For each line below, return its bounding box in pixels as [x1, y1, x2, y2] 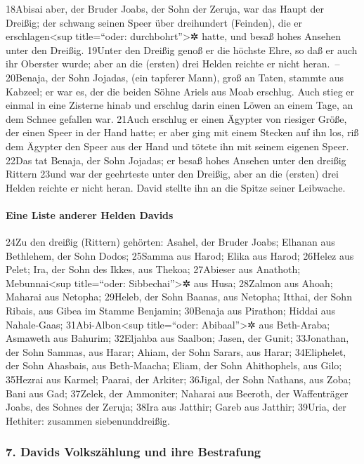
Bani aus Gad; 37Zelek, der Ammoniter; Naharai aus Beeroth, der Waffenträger [6, 385, 349, 400]
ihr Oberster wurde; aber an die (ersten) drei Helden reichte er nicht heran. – [6, 56, 340, 71]
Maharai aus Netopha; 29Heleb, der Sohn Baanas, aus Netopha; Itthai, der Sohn [6, 289, 352, 304]
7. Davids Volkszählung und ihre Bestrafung [6, 443, 261, 460]
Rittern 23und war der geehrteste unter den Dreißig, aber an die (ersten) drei [6, 166, 339, 181]
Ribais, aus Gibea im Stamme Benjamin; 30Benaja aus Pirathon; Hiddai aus [6, 303, 336, 318]
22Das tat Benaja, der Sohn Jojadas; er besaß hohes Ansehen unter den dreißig [6, 152, 346, 167]
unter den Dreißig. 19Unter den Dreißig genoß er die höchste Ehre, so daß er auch [6, 42, 358, 57]
